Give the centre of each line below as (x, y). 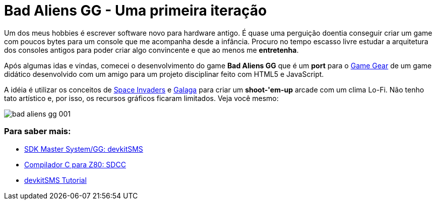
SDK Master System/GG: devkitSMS (84, 149)
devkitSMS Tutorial (55, 180)
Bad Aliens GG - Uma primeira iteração (136, 11)
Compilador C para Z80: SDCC (75, 164)
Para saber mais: (38, 131)
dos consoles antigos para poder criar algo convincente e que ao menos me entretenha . (151, 50)
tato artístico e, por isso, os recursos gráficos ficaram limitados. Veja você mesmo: (141, 98)
